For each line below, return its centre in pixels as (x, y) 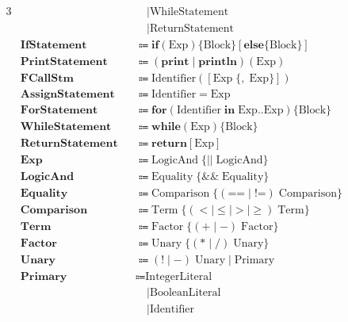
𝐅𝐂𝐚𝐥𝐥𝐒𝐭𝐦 (47, 79)
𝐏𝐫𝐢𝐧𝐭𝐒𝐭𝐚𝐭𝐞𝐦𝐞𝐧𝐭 (64, 62)
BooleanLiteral (185, 292)
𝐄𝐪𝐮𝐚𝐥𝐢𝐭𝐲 (44, 194)
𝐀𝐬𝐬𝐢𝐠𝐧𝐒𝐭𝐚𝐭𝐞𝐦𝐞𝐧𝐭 (67, 95)
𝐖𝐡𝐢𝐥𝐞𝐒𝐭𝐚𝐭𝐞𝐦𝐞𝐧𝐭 (66, 127)
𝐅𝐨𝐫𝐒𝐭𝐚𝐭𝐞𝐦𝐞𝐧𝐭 (59, 111)
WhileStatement (189, 12)
